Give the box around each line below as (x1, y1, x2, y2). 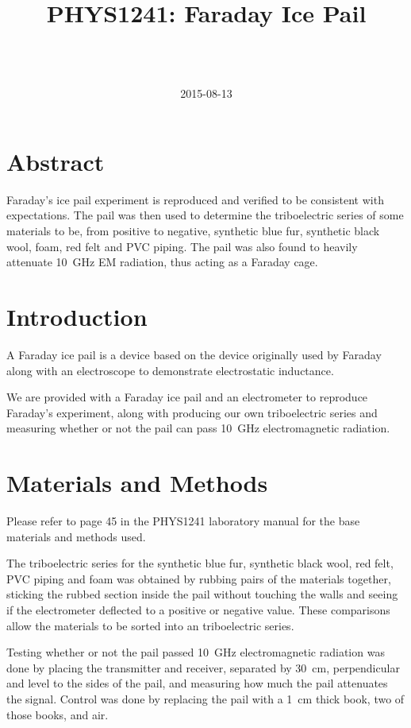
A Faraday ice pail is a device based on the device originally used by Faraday (6, 346, 382, 362)
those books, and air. (6, 706, 109, 722)
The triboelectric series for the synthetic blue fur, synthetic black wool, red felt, (6, 555, 394, 571)
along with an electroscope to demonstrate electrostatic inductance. (6, 362, 334, 378)
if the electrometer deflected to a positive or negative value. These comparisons (6, 602, 390, 618)
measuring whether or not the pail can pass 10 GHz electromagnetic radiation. (6, 420, 390, 436)
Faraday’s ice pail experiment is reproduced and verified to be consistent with (6, 191, 384, 207)
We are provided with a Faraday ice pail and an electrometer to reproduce (6, 389, 368, 405)
